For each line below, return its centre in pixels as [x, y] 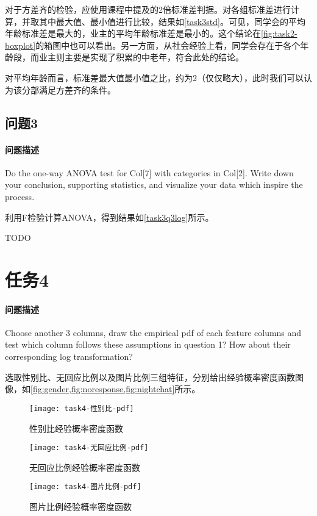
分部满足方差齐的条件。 [69, 89]
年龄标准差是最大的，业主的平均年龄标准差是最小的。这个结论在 [133, 33]
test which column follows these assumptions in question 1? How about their [148, 344]
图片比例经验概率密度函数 [80, 506]
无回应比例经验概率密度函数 [85, 467]
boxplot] [20, 45]
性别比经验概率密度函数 [76, 428]
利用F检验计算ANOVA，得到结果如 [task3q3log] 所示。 [109, 217]
